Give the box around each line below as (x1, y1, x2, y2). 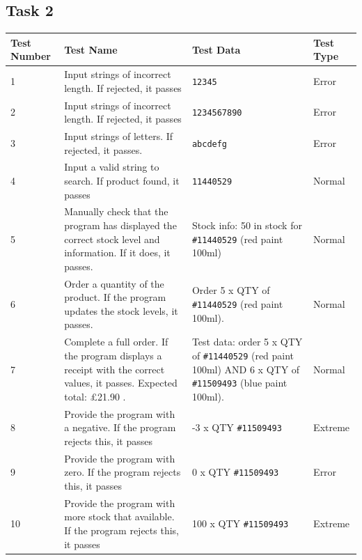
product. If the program (64, 290, 166, 304)
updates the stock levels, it (64, 303, 178, 318)
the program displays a (64, 348, 162, 362)
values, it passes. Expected (64, 375, 178, 390)
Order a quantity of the (64, 276, 164, 290)
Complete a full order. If (64, 334, 168, 349)
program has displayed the (64, 218, 177, 233)
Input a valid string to (64, 160, 159, 174)
